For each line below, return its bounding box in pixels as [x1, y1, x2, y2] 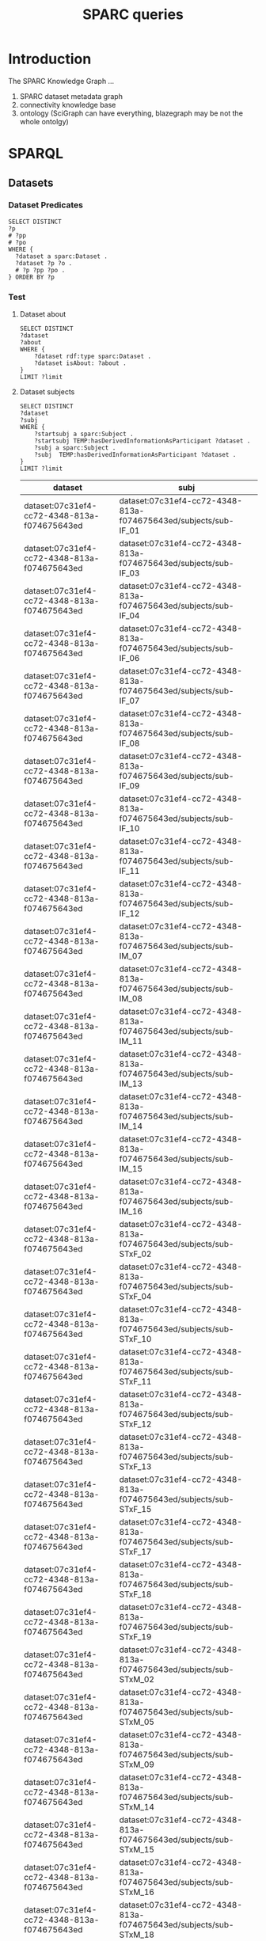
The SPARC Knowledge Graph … [8, 76, 115, 85]
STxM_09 [119, 1759, 154, 1770]
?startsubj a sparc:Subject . [34, 430, 134, 439]
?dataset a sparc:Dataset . [15, 252, 108, 260]
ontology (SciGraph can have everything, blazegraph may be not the [19, 108, 244, 118]
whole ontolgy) [19, 116, 69, 126]
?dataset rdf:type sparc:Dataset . [34, 352, 152, 361]
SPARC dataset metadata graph [19, 91, 123, 101]
